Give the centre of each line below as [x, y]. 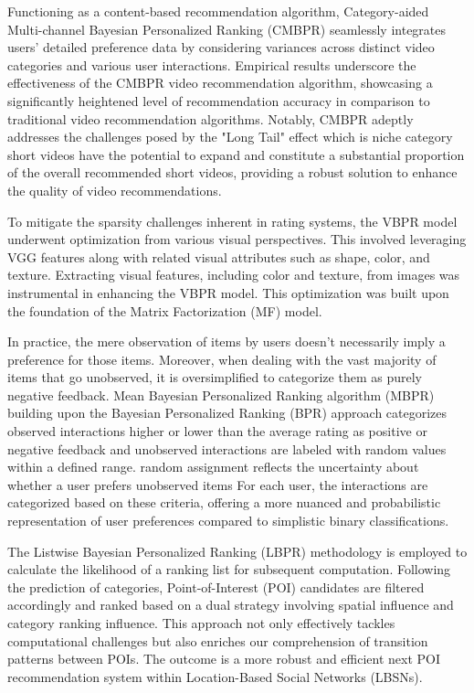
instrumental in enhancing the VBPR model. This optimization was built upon [228, 292]
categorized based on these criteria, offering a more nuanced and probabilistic [224, 502]
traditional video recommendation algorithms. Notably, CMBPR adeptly [211, 118]
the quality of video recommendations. [115, 190]
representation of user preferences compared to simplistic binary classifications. [228, 521]
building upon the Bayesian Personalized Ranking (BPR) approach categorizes [227, 413]
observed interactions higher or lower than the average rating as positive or [217, 431]
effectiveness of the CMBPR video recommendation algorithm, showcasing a [220, 83]
